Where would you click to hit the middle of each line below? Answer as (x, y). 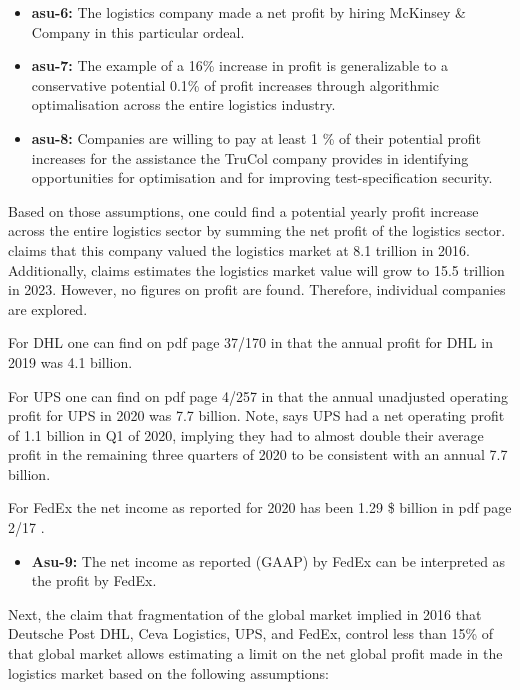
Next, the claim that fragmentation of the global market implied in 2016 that (245, 613)
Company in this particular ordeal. (138, 31)
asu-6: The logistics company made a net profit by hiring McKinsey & (248, 12)
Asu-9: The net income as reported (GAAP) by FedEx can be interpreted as (268, 560)
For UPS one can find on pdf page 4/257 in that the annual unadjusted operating (258, 395)
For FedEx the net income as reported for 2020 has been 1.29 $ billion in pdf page (260, 507)
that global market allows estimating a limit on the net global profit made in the (255, 653)
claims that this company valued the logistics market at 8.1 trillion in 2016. (239, 249)
